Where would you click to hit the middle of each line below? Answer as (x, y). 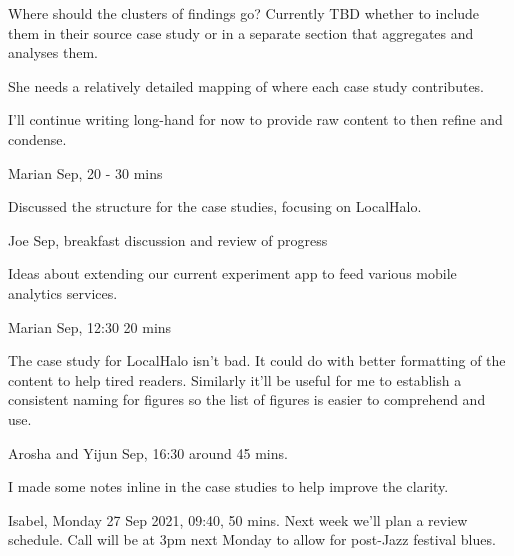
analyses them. (53, 52)
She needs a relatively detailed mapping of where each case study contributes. (246, 85)
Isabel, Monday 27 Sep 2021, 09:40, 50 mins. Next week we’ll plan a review (238, 519)
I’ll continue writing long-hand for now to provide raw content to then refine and (255, 119)
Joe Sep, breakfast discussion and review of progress (168, 239)
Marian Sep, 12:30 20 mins (90, 326)
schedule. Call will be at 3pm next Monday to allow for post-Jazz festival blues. (252, 539)
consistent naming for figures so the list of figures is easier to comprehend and (247, 399)
